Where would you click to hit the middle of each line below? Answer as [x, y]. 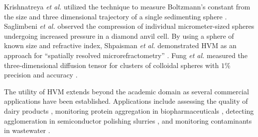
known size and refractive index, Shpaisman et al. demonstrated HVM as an [120, 45]
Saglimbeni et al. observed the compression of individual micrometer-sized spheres [129, 26]
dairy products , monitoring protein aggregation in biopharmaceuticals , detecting [129, 110]
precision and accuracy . [41, 75]
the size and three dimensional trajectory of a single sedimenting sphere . [116, 16]
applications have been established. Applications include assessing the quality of [126, 101]
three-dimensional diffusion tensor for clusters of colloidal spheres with [112, 65]
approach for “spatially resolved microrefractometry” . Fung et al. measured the [126, 55]
